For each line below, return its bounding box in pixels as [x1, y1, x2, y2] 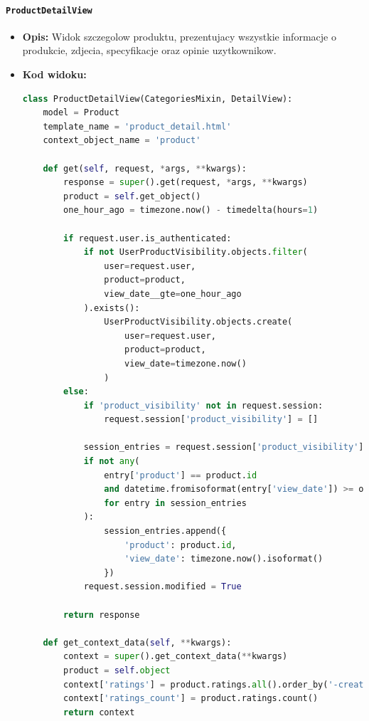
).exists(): [83, 302, 140, 313]
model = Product [43, 107, 119, 118]
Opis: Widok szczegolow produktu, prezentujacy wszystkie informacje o [22, 28, 336, 43]
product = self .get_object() [63, 191, 201, 201]
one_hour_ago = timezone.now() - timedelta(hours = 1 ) [63, 205, 319, 216]
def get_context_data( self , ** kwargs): [43, 637, 232, 648]
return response [63, 609, 140, 620]
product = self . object [63, 665, 171, 675]
